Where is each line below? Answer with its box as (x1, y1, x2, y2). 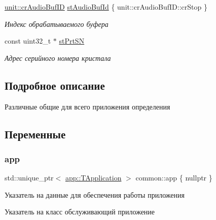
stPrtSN (59, 35, 85, 46)
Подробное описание (5, 77, 105, 93)
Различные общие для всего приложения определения (5, 101, 170, 112)
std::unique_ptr (5, 172, 54, 183)
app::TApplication (65, 172, 122, 183)
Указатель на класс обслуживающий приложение (5, 206, 155, 217)
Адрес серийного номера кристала (5, 52, 111, 63)
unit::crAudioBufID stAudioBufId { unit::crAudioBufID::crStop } (5, 2, 207, 12)
